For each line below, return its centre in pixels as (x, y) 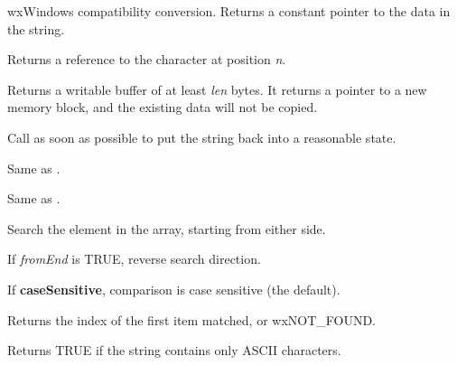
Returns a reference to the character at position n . (147, 59)
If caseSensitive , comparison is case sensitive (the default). (174, 289)
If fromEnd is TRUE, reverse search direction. (134, 259)
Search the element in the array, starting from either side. (167, 228)
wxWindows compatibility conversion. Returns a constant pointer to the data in (229, 11)
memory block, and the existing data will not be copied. (163, 107)
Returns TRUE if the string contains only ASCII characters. (174, 350)
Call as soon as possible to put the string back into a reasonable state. (202, 137)
